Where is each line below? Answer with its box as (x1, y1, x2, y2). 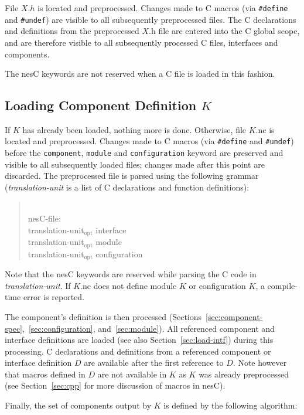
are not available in (97, 368, 167, 380)
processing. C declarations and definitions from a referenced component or (5, 345, 271, 357)
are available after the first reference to (84, 356, 224, 369)
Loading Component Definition (5, 96, 197, 114)
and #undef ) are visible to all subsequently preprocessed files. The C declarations (5, 13, 296, 25)
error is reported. (23, 291, 84, 303)
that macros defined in (5, 368, 86, 380)
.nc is (255, 123, 275, 135)
